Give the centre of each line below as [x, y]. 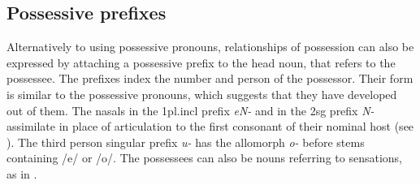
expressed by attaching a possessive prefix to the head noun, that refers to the [201, 62]
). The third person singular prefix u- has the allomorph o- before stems [186, 142]
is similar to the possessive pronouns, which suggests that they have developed [202, 94]
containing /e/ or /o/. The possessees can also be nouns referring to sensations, [204, 158]
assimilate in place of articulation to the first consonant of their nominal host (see [210, 126]
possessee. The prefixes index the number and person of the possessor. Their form [210, 78]
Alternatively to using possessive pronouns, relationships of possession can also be [210, 47]
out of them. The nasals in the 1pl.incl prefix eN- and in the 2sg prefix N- [191, 110]
